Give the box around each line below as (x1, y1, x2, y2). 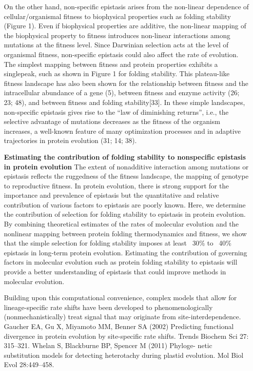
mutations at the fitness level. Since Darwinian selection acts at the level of (4, 40, 229, 50)
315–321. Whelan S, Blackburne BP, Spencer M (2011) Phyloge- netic (4, 340, 213, 350)
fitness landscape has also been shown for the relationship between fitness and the (4, 78, 249, 88)
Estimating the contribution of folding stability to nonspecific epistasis (4, 151, 246, 162)
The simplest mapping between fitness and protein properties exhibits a (4, 59, 218, 69)
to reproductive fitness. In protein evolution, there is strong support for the (4, 180, 229, 190)
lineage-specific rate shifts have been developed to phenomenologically (4, 302, 213, 312)
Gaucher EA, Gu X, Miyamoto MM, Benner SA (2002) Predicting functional (4, 321, 234, 331)
